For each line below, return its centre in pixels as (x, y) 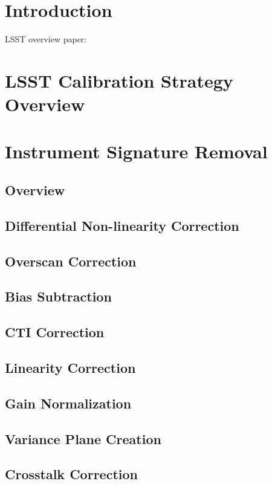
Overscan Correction (71, 261)
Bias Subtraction (58, 296)
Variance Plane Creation (83, 438)
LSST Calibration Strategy (119, 80)
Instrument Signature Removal (136, 151)
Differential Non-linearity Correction (122, 225)
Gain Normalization (68, 403)
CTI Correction (55, 332)
